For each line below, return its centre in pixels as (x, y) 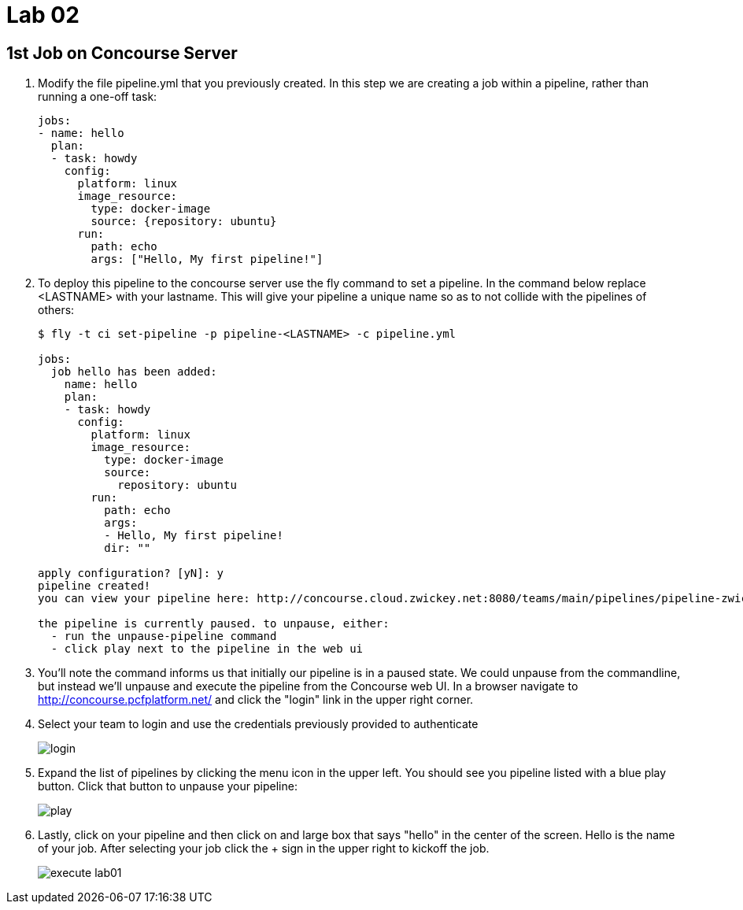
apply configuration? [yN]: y (131, 573)
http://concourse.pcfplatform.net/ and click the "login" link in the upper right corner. (256, 700)
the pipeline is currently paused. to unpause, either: (214, 624)
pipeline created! (94, 586)
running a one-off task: (98, 97)
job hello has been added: (134, 372)
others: (56, 310)
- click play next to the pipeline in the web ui (207, 649)
